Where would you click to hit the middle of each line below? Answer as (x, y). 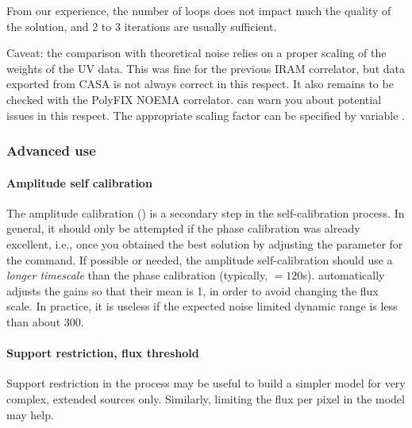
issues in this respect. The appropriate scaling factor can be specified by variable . (206, 115)
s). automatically (344, 275)
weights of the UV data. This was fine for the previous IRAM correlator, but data (206, 68)
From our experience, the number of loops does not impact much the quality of (199, 10)
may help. (30, 414)
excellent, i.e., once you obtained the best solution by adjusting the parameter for (205, 243)
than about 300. (45, 321)
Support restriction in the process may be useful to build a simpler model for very (206, 383)
